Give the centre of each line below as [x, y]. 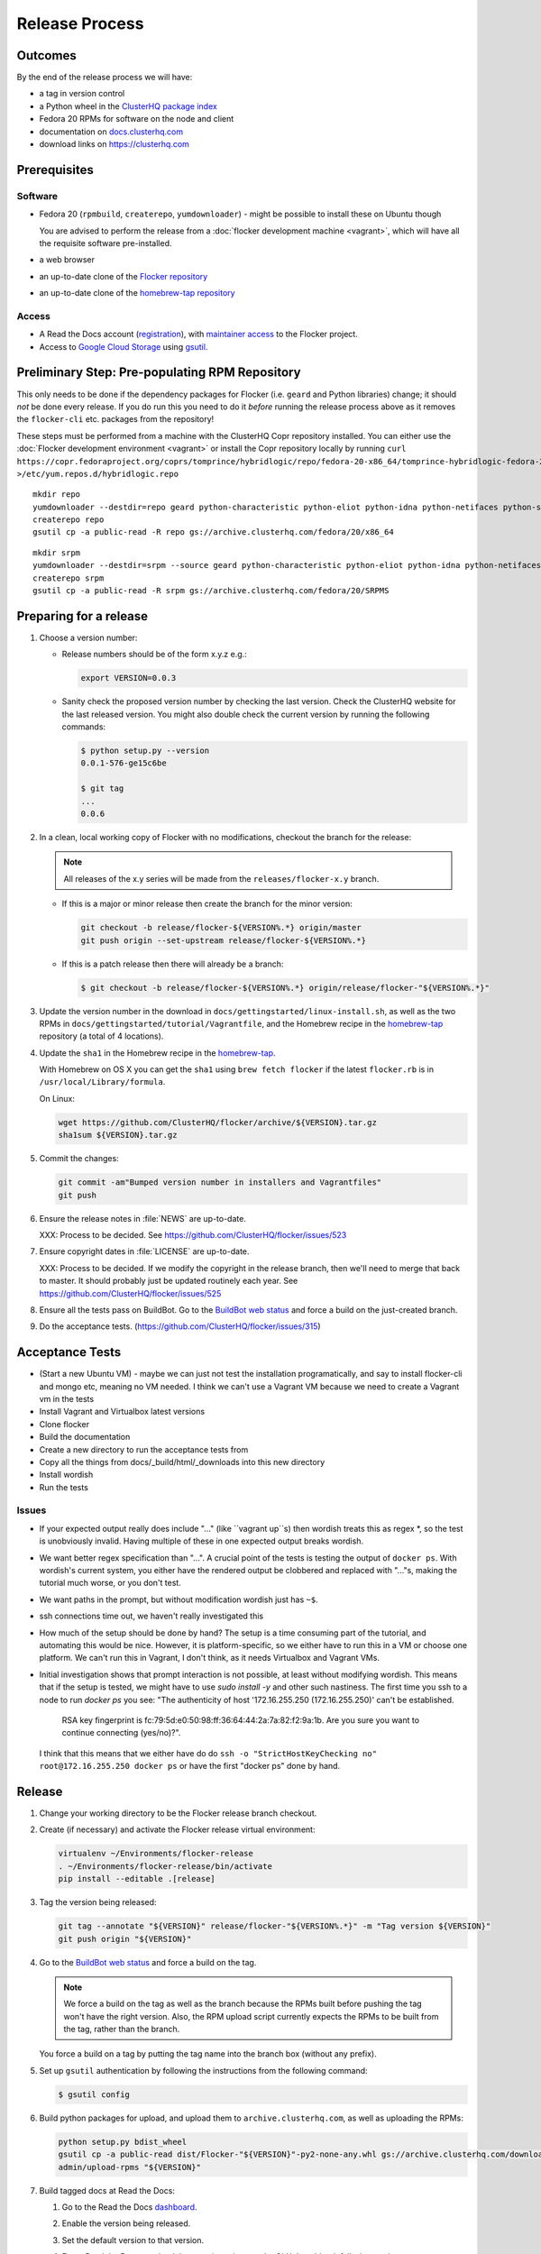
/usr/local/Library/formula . [102, 1082]
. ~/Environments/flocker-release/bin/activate [165, 1866]
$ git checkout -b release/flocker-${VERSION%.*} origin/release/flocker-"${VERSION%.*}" [285, 988]
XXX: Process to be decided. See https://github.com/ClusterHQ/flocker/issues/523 [193, 1234]
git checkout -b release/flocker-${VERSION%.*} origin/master [221, 928]
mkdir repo [57, 495]
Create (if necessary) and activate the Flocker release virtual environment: [177, 1829]
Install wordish [66, 1475]
